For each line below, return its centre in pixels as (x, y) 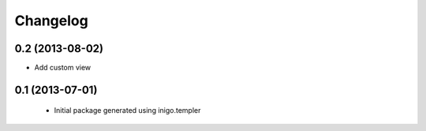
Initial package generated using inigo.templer (127, 110)
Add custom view (63, 68)
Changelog (51, 21)
